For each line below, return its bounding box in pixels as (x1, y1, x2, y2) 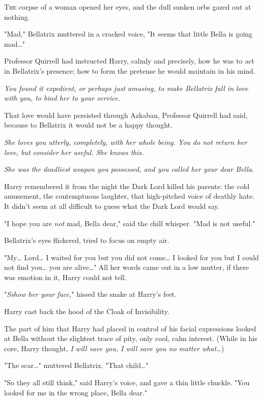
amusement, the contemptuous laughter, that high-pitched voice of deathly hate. (4, 191, 255, 201)
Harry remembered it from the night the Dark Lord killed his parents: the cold (4, 180, 250, 191)
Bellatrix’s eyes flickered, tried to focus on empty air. (4, 235, 169, 245)
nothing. (4, 11, 30, 22)
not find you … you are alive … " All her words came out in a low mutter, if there (4, 262, 249, 272)
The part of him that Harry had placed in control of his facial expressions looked (4, 323, 256, 333)
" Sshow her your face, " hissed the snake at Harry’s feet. (4, 289, 177, 299)
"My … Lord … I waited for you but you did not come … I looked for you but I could (4, 252, 259, 262)
